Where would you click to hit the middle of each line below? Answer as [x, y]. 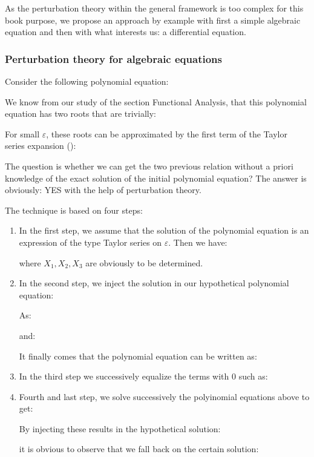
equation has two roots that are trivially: [80, 113]
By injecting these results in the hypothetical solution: [120, 428]
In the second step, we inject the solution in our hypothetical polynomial [154, 283]
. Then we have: [198, 242]
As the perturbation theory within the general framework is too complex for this [154, 8]
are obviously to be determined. [144, 262]
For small [22, 133]
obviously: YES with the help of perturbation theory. [103, 190]
